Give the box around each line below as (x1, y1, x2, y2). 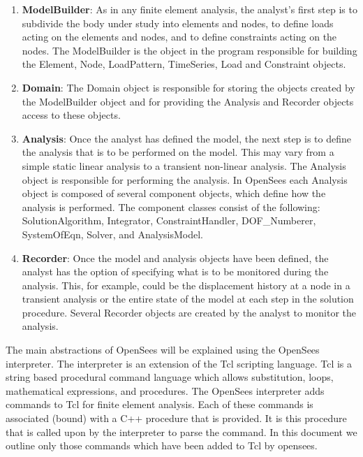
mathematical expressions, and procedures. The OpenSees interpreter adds (6, 383, 325, 398)
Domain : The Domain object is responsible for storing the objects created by (22, 80, 355, 94)
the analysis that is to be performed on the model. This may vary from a (22, 145, 334, 159)
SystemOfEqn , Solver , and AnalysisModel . (22, 226, 203, 241)
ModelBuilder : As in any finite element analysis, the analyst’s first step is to (22, 2, 357, 16)
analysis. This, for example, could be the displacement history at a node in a (22, 277, 350, 292)
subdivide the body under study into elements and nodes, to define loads (22, 15, 334, 30)
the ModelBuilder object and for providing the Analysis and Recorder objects (22, 94, 354, 108)
